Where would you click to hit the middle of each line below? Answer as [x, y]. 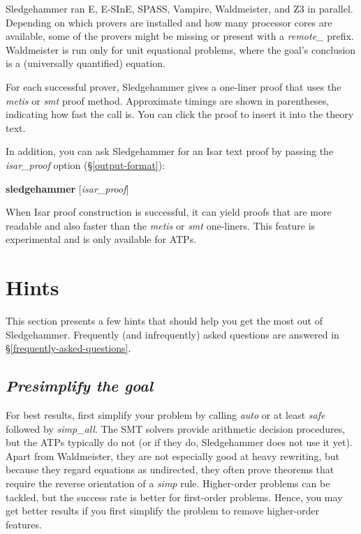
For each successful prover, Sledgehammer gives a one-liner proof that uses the [174, 86]
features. [24, 524]
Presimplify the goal [79, 386]
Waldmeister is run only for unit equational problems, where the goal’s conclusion [181, 49]
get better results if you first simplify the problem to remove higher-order [163, 511]
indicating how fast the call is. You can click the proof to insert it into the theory [180, 114]
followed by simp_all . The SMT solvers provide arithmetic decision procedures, [176, 428]
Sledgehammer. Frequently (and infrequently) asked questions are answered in [172, 334]
